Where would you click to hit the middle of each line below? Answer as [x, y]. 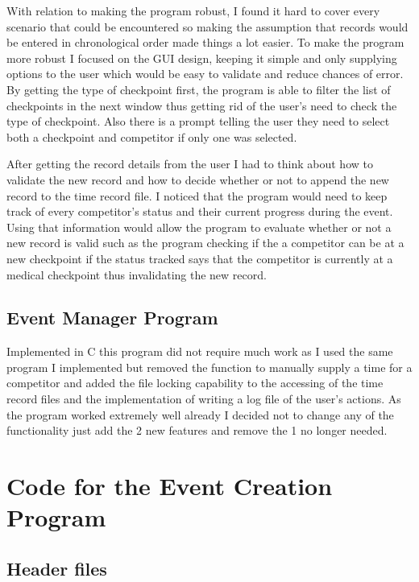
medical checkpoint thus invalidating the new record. [137, 274]
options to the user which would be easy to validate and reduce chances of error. [205, 74]
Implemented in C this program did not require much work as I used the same [200, 351]
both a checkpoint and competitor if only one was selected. [152, 136]
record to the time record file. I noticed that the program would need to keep [197, 195]
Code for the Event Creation [170, 486]
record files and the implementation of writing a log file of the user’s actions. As [204, 399]
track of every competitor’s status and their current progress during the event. [200, 211]
